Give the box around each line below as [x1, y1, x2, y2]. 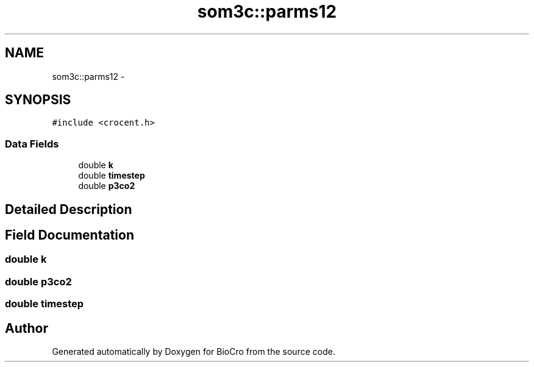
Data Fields [5, 137, 59, 150]
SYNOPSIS [5, 92, 71, 108]
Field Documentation [5, 227, 134, 243]
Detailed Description [5, 201, 132, 217]
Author [5, 320, 48, 336]
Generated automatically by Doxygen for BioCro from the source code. [52, 346, 335, 357]
